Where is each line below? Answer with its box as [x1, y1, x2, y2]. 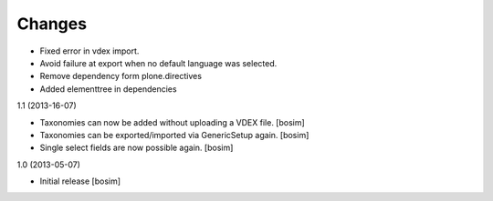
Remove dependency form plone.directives [39, 71, 203, 82]
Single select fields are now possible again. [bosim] [39, 142, 234, 154]
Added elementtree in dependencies [39, 83, 177, 95]
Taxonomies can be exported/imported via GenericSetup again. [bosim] [39, 129, 309, 140]
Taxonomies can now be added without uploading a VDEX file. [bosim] [39, 116, 305, 127]
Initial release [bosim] [39, 176, 121, 186]
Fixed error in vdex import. [39, 45, 140, 56]
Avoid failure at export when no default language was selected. [39, 57, 278, 68]
